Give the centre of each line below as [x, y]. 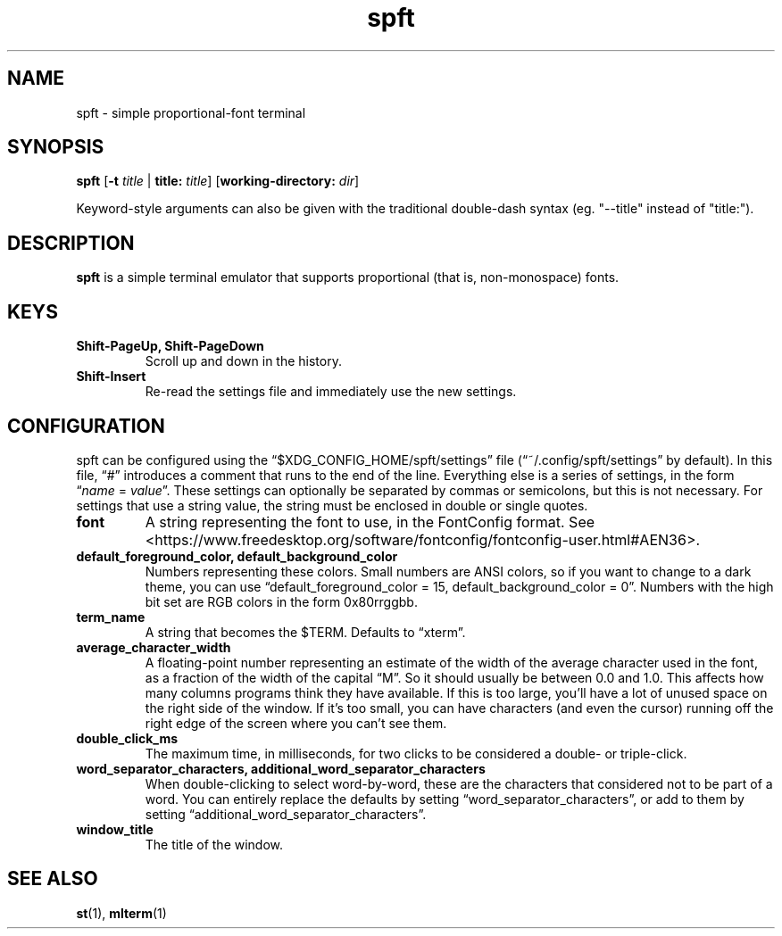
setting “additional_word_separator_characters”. [286, 814]
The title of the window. [214, 844]
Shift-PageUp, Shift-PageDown [170, 346]
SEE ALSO [53, 879]
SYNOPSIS [56, 147]
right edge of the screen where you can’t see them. [296, 723]
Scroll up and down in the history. [243, 361]
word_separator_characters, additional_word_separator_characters [281, 768]
